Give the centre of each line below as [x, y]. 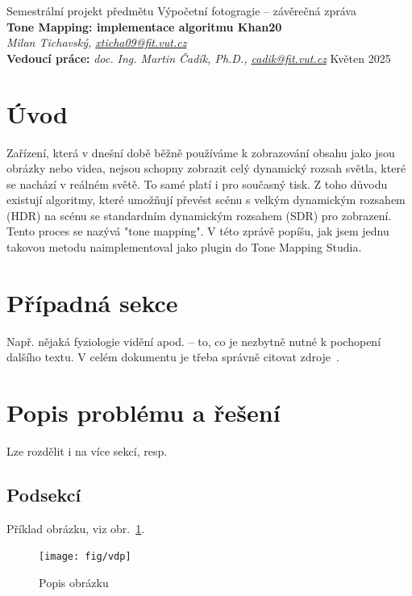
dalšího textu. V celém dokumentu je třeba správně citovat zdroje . [173, 357]
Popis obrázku [74, 583]
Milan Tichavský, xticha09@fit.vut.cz [97, 42]
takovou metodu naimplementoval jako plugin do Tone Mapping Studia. [184, 247]
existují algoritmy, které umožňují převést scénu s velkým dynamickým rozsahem [206, 200]
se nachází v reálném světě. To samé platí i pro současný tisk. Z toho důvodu [197, 183]
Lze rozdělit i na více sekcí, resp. [87, 451]
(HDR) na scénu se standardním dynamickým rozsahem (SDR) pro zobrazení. [199, 215]
